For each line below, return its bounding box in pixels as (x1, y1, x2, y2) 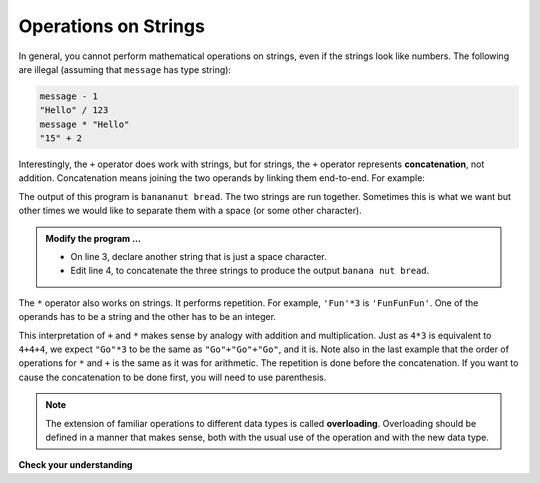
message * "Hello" (39, 118, 130, 130)
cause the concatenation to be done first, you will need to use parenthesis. (18, 371, 327, 383)
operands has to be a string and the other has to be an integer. (18, 311, 277, 323)
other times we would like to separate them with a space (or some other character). (18, 205, 362, 217)
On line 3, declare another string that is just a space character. (70, 251, 327, 263)
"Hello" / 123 (39, 105, 109, 116)
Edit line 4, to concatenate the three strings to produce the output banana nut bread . (70, 265, 430, 277)
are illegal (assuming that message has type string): (18, 63, 232, 75)
